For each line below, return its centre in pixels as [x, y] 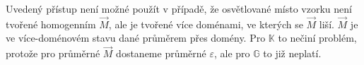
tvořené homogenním [51, 24]
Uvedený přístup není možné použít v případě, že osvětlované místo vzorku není [179, 8]
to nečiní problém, [317, 38]
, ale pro [232, 53]
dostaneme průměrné [161, 53]
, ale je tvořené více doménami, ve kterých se [206, 24]
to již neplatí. [292, 53]
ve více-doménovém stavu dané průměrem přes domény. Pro [136, 38]
